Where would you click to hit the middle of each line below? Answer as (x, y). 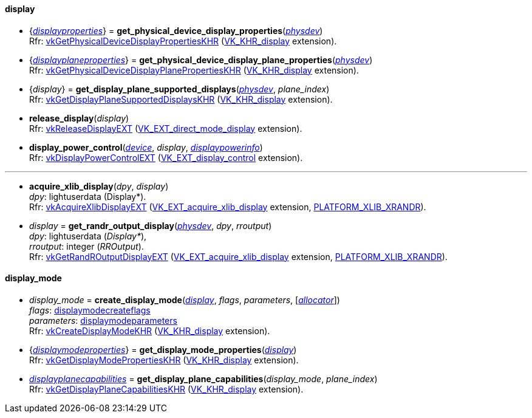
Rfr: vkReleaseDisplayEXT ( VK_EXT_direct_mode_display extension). (166, 128)
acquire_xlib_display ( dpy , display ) (99, 186)
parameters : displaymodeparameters (103, 320)
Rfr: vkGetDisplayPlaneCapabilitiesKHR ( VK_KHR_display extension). (166, 389)
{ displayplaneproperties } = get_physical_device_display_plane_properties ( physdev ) (201, 60)
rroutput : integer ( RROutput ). (87, 246)
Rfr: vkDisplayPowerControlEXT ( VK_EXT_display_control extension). (166, 157)
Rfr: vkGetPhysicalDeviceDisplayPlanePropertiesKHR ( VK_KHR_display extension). (194, 70)
